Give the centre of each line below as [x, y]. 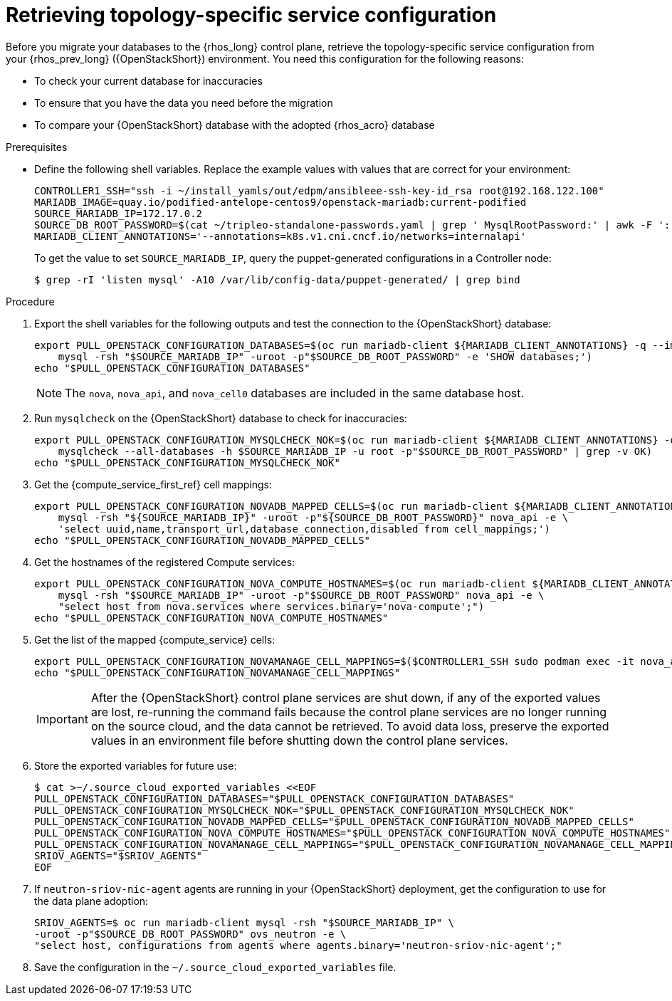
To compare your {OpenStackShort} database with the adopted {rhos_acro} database [235, 125]
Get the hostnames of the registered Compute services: [165, 562]
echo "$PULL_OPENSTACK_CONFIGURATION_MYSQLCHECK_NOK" [187, 462]
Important [62, 719]
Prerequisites [37, 147]
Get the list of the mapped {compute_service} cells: [155, 639]
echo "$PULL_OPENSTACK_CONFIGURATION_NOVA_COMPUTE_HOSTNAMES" [211, 618]
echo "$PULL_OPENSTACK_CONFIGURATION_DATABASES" [172, 368]
